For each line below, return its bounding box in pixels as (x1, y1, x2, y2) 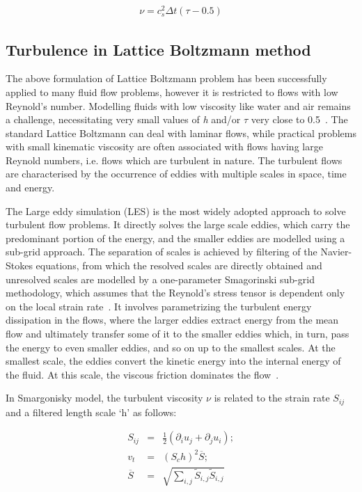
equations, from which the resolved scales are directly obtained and (36, 258, 322, 273)
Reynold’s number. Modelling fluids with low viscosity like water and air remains (6, 98, 351, 113)
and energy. (6, 180, 55, 195)
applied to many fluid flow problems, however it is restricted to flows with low (6, 84, 338, 99)
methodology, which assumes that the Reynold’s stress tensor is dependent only (6, 285, 345, 300)
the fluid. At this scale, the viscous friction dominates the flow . (6, 367, 279, 381)
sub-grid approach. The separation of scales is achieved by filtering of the (6, 244, 317, 259)
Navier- (320, 244, 352, 259)
